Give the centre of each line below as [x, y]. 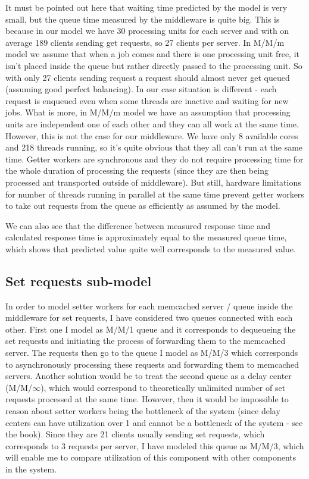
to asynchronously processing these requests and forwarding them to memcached [152, 364]
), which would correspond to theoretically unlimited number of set [163, 387]
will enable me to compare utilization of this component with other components [151, 457]
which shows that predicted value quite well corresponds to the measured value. [151, 248]
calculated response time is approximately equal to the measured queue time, [146, 237]
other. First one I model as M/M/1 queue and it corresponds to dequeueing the [151, 329]
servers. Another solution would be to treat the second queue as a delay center [149, 376]
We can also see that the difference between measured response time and [138, 225]
